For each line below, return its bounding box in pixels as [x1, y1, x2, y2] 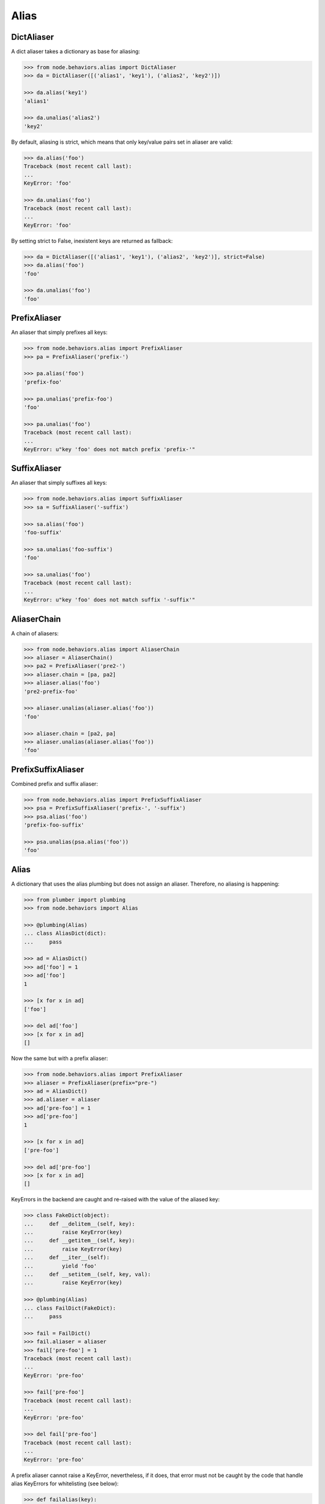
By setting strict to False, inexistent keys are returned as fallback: [11, 237, 173, 244]
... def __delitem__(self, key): [23, 1220, 135, 1227]
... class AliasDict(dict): [23, 930, 107, 937]
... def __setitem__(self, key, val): [23, 1271, 151, 1278]
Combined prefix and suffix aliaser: [11, 780, 99, 787]
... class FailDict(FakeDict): [23, 1304, 117, 1311]
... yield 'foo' [23, 1262, 97, 1269]
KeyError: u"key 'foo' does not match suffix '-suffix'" [23, 596, 196, 603]
